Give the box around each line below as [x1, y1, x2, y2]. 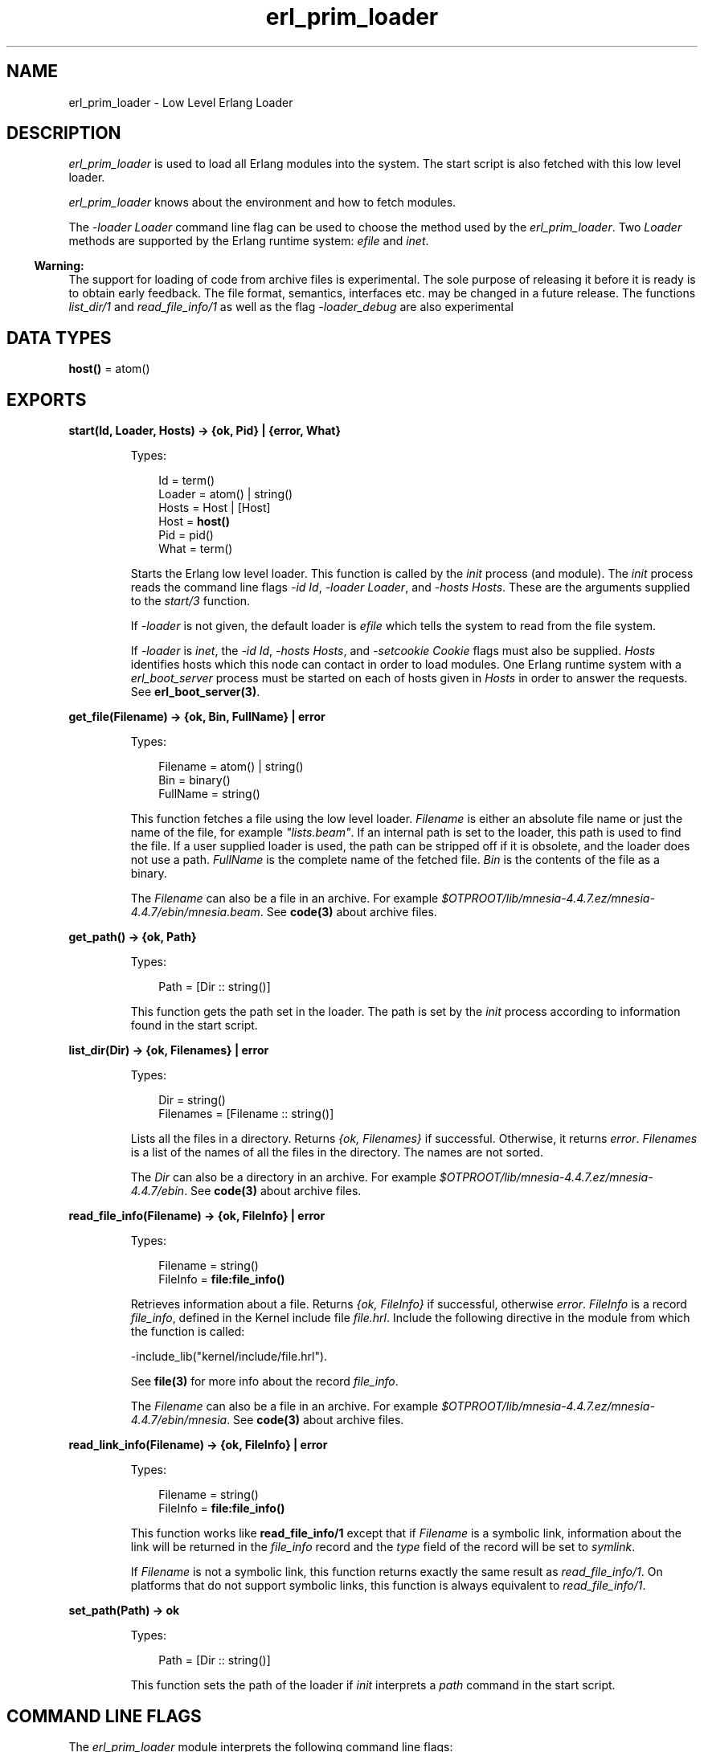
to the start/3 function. [130, 594, 251, 608]
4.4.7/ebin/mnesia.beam [130, 905, 260, 919]
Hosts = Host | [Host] [158, 501, 271, 515]
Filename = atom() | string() [158, 759, 304, 774]
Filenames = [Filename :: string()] [158, 1107, 334, 1121]
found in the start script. [130, 1018, 258, 1033]
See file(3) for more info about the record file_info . [130, 1374, 399, 1389]
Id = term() [158, 473, 215, 488]
